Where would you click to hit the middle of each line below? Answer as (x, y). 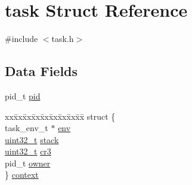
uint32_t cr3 (28, 151)
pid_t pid (23, 95)
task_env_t (27, 128)
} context (22, 175)
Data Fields (41, 71)
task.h (63, 39)
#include (21, 39)
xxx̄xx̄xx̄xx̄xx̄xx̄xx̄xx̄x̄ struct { (60, 116)
